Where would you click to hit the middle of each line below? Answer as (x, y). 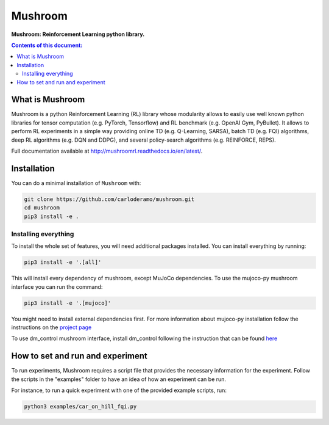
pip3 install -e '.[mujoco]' (68, 303)
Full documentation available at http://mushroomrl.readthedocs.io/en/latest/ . (107, 151)
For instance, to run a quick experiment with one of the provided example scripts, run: (119, 390)
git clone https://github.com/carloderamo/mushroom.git (109, 199)
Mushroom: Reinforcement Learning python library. (78, 34)
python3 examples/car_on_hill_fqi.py (80, 407)
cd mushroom (42, 208)
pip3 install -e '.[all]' (63, 262)
